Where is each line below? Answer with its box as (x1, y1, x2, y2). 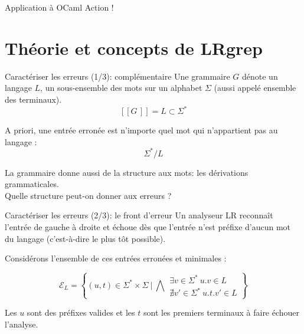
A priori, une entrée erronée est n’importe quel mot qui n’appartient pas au (5, 124, 278, 136)
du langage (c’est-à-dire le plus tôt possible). (5, 232, 166, 244)
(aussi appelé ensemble (214, 81, 296, 94)
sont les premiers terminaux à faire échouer (143, 306, 300, 319)
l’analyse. (5, 318, 38, 330)
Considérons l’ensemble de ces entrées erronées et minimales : (5, 252, 227, 264)
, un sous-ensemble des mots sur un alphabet (40, 81, 202, 94)
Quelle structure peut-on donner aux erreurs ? (5, 189, 172, 201)
